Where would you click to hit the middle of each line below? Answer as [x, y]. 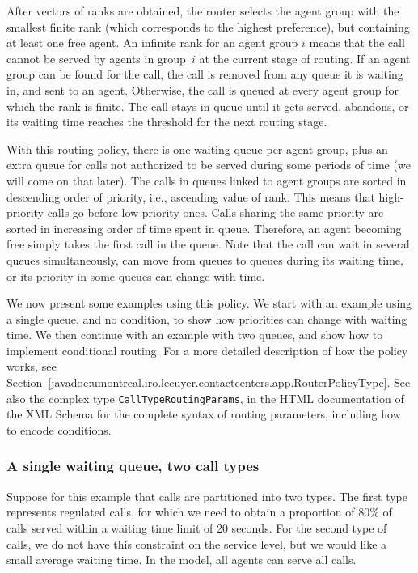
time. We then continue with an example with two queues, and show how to [195, 335]
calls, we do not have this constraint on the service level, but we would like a [197, 543]
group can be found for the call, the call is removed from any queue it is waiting [205, 74]
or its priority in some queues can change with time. [136, 276]
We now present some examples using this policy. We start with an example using [209, 303]
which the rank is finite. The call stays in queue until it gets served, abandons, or [208, 106]
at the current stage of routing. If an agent [305, 58]
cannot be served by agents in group [96, 58]
